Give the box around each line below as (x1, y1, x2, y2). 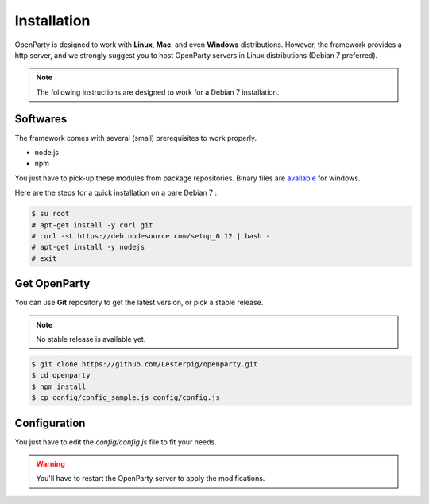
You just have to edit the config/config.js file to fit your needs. (14, 437, 218, 447)
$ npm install (31, 382, 87, 391)
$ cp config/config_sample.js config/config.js (31, 394, 220, 402)
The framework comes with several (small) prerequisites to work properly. (14, 133, 257, 142)
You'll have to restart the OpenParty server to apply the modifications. (36, 474, 265, 483)
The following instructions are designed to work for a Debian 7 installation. (36, 87, 280, 97)
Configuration (14, 416, 86, 429)
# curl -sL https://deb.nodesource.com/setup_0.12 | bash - (31, 231, 271, 240)
